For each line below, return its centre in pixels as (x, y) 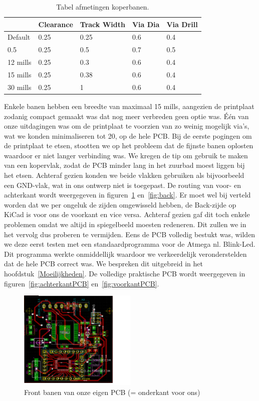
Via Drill (182, 24)
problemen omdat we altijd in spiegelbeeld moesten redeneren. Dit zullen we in (125, 224)
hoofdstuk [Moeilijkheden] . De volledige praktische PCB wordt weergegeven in (125, 273)
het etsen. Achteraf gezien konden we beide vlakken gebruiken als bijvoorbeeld (124, 175)
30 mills (20, 87)
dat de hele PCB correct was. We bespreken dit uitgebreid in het (103, 264)
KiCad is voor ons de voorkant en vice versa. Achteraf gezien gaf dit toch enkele (127, 214)
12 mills (20, 62)
